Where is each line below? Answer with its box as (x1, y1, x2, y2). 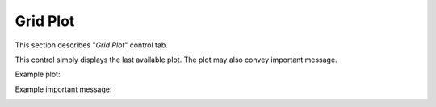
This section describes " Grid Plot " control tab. (15, 40, 169, 50)
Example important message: (15, 84, 112, 94)
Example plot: (15, 69, 61, 80)
